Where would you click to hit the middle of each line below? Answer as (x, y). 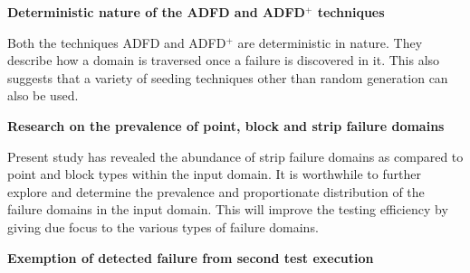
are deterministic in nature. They (330, 42)
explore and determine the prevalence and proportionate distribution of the (216, 191)
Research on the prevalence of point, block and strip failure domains (226, 125)
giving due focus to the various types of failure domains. (163, 226)
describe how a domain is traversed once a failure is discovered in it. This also (224, 60)
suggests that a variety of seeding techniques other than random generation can (228, 77)
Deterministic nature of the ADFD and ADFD (156, 12)
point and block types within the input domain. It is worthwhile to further (214, 174)
